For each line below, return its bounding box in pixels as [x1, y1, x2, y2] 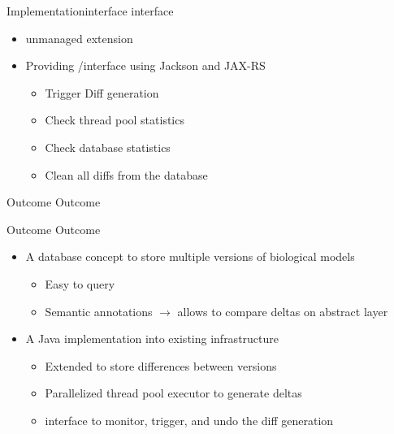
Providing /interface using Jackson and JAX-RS [25, 57, 266, 74]
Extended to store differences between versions [45, 357, 277, 374]
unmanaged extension [25, 29, 133, 46]
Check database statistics [45, 138, 171, 155]
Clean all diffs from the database [45, 166, 208, 183]
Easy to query [45, 275, 115, 292]
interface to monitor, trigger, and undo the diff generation [45, 411, 334, 428]
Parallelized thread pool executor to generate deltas [45, 384, 302, 401]
